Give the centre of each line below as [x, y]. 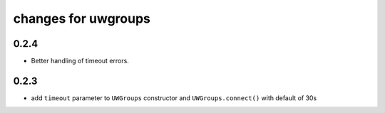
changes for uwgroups [82, 18]
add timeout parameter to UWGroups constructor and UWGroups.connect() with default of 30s [174, 98]
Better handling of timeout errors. [80, 61]
